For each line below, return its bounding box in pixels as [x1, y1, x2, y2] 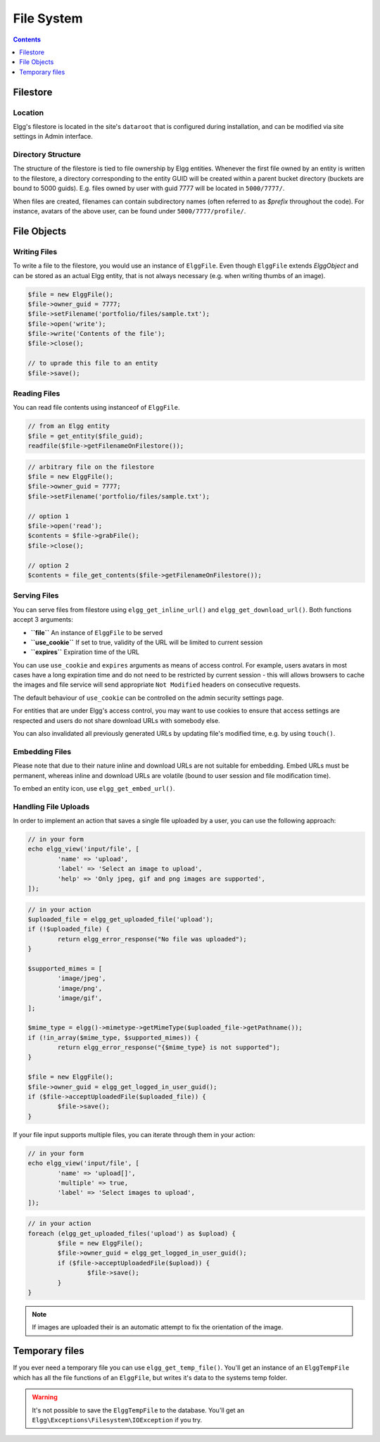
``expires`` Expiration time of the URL [30, 648, 140, 656]
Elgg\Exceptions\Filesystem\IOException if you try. [32, 1415, 203, 1424]
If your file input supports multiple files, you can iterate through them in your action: [13, 1130, 255, 1139]
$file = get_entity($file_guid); [27, 432, 144, 440]
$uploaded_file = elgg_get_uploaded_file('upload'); [27, 915, 214, 923]
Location [13, 108, 44, 118]
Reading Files [13, 388, 61, 398]
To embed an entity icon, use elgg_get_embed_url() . [13, 784, 175, 792]
